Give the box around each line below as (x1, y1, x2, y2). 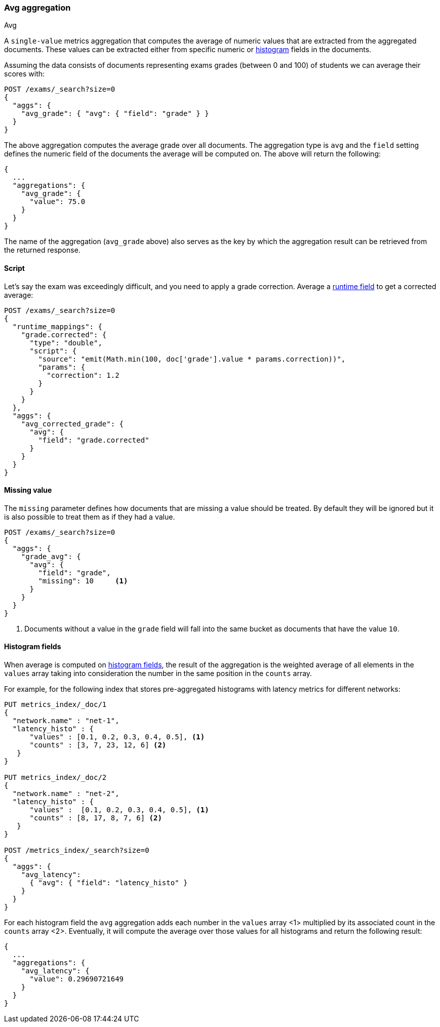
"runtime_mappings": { (12, 322, 102, 331)
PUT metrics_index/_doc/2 (4, 773, 107, 782)
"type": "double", (29, 338, 102, 347)
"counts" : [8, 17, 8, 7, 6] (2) (29, 814, 162, 822)
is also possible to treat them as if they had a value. (4, 512, 175, 521)
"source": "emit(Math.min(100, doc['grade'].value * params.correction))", (38, 354, 346, 363)
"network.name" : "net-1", (12, 717, 119, 725)
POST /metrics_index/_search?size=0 (4, 846, 149, 855)
